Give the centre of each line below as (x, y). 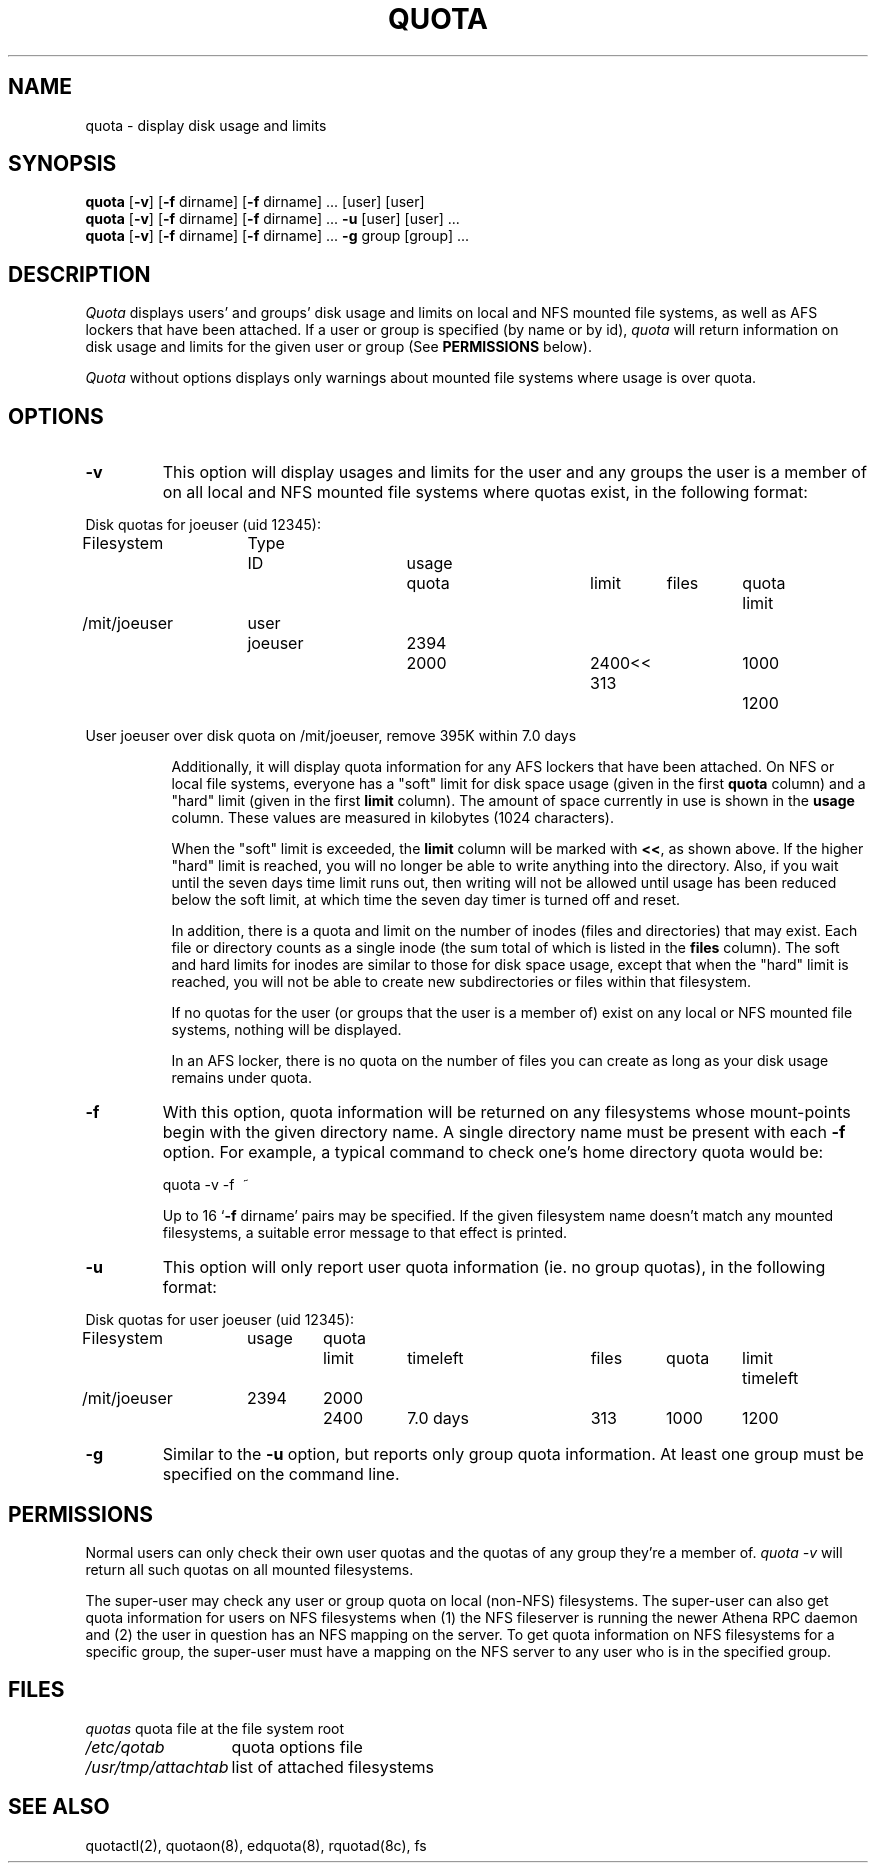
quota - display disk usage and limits (206, 125)
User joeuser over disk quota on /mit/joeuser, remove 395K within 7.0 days (331, 736)
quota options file (297, 1746)
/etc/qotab (125, 1746)
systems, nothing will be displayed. (286, 1030)
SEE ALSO (59, 1807)
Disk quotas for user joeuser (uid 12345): (220, 1320)
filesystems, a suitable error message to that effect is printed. (365, 1233)
